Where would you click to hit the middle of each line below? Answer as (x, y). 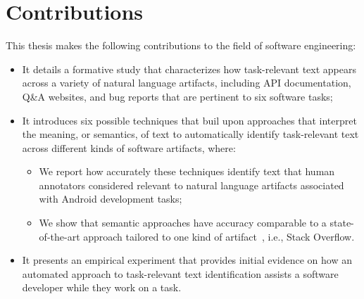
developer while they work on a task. (102, 287)
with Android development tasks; (111, 199)
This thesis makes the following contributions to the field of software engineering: (181, 45)
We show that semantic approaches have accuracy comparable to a (183, 223)
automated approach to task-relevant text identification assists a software (180, 273)
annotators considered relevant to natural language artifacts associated (192, 185)
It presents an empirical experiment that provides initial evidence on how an (187, 260)
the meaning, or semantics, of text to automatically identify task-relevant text (190, 134)
